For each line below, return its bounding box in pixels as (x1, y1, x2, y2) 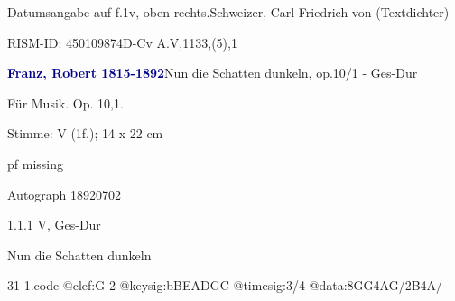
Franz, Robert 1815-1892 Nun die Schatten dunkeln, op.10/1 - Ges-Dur (7, 63, 418, 82)
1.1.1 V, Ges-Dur (7, 215, 101, 234)
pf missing (7, 154, 63, 173)
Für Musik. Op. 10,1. (7, 93, 124, 112)
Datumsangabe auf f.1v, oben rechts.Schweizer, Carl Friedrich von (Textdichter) (7, 3, 450, 21)
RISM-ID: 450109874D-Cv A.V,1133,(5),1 (7, 33, 237, 52)
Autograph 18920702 (7, 184, 122, 203)
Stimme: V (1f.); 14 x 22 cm (7, 124, 163, 143)
